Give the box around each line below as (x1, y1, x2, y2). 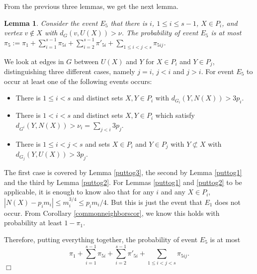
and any (161, 186, 185, 197)
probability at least (4, 217, 62, 228)
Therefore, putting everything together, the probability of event (4, 234, 198, 245)
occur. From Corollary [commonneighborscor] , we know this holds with (4, 207, 220, 218)
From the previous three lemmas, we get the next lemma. (4, 1, 178, 11)
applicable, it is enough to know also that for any (4, 186, 154, 197)
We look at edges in (4, 56, 64, 66)
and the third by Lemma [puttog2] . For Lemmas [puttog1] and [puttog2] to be (4, 177, 242, 187)
